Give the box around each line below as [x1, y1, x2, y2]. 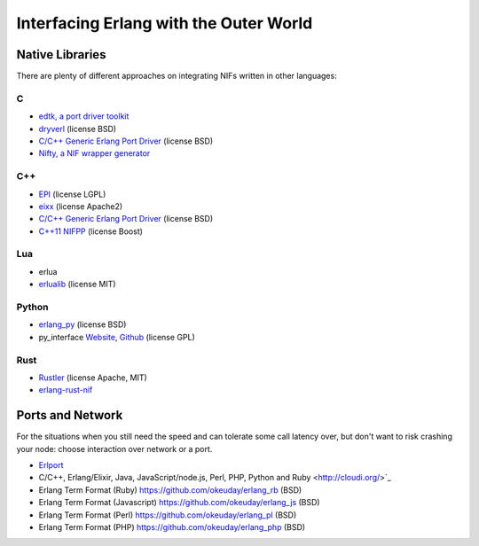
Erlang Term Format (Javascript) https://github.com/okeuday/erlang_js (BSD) [38, 497, 320, 508]
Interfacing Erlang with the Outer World [16, 13, 313, 33]
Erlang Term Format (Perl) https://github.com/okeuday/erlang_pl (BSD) [38, 510, 297, 520]
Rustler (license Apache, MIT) [38, 372, 148, 383]
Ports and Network [16, 408, 123, 423]
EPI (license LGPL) [38, 189, 106, 199]
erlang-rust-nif [38, 385, 93, 395]
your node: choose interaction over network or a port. [16, 443, 213, 454]
